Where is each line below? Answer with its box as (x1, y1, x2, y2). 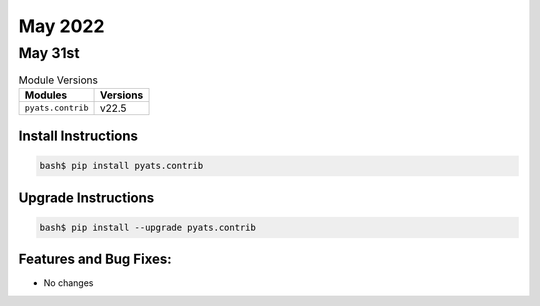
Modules (24, 88, 68, 102)
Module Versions (18, 73, 99, 87)
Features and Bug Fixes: (18, 251, 172, 268)
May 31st (18, 44, 80, 62)
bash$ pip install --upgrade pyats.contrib (39, 221, 257, 233)
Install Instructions (18, 128, 139, 145)
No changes (43, 277, 94, 289)
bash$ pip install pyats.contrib (39, 160, 204, 172)
